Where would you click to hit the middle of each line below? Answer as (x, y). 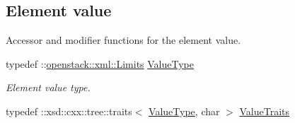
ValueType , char (184, 111)
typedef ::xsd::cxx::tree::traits (69, 111)
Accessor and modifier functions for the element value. (123, 40)
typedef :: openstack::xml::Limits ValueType (100, 63)
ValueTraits (264, 111)
